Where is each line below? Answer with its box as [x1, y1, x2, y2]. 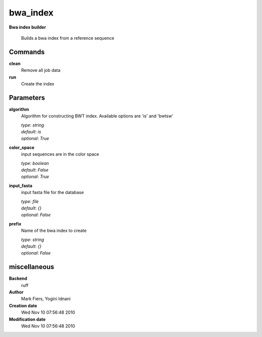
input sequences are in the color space [21, 151, 99, 157]
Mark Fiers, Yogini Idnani [21, 296, 71, 302]
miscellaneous [9, 263, 54, 271]
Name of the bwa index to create [21, 228, 87, 234]
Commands [9, 48, 45, 56]
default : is [21, 129, 41, 135]
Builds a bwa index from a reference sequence [21, 35, 115, 41]
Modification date [9, 316, 46, 322]
